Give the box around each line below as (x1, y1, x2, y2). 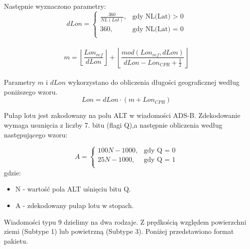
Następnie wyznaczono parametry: (4, 1, 106, 11)
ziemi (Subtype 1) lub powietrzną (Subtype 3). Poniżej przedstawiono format (4, 226, 234, 236)
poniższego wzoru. (4, 86, 58, 96)
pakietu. (4, 235, 28, 246)
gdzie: (4, 167, 21, 177)
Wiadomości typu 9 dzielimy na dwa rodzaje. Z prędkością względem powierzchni (4, 216, 247, 227)
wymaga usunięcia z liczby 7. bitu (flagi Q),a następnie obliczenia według (4, 120, 222, 130)
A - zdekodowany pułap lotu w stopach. (15, 200, 134, 210)
